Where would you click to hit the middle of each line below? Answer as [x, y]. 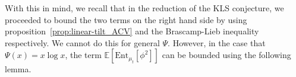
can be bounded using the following [226, 55]
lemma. [18, 69]
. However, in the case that [217, 42]
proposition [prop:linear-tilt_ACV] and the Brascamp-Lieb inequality [132, 31]
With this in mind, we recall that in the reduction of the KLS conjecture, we [144, 8]
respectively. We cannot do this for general [82, 42]
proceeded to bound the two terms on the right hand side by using [126, 19]
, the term [83, 55]
